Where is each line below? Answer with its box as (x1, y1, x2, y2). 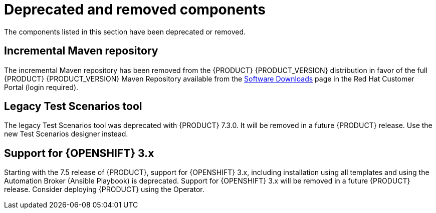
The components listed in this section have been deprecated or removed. (4, 27, 246, 36)
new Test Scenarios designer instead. (4, 129, 128, 138)
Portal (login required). (4, 82, 79, 91)
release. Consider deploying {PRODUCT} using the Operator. (4, 185, 204, 194)
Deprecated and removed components (4, 1, 266, 18)
